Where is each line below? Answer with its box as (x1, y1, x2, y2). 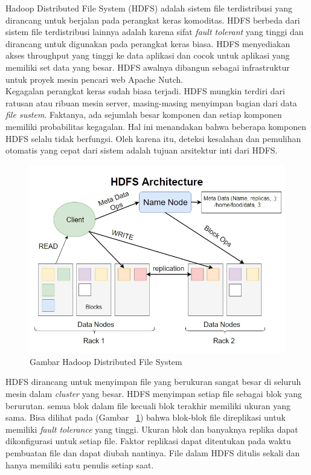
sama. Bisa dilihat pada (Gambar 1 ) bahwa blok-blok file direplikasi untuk (5, 411, 286, 424)
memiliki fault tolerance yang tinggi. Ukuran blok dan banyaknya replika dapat (5, 422, 298, 435)
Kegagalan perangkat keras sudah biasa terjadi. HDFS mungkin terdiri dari (5, 85, 285, 97)
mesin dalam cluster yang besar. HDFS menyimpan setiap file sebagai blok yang (5, 387, 302, 400)
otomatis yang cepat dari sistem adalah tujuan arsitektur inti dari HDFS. (5, 144, 278, 157)
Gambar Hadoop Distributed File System (30, 355, 182, 367)
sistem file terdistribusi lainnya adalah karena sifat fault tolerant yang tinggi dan (5, 25, 304, 38)
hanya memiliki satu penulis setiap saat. (5, 458, 154, 471)
